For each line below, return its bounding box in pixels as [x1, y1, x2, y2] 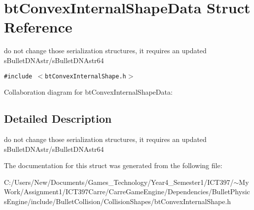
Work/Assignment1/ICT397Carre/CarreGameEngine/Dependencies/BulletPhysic [4, 186, 250, 197]
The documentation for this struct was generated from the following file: [4, 160, 222, 171]
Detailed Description [4, 111, 112, 126]
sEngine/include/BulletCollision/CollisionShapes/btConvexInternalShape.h [4, 196, 231, 206]
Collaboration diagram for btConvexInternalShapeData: [4, 87, 173, 97]
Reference [4, 17, 73, 37]
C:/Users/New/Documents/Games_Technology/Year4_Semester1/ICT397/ [4, 176, 234, 187]
